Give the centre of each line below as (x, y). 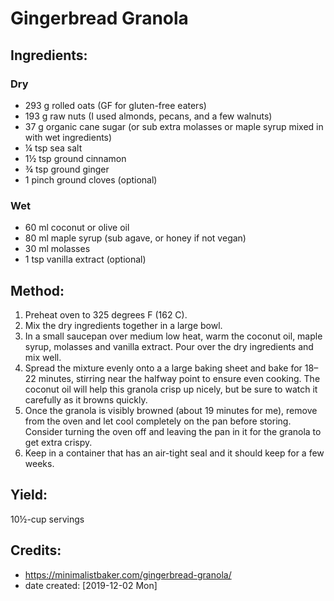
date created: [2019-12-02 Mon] (91, 585)
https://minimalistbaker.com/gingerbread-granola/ (128, 574)
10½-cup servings (47, 519)
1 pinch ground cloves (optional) (91, 179)
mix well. (43, 357)
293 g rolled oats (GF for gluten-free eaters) (115, 105)
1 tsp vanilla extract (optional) (85, 259)
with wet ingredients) (68, 137)
